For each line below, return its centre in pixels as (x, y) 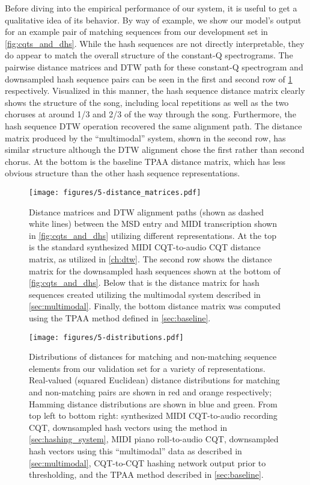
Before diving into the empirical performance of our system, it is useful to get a (151, 8)
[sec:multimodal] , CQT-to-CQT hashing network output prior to (147, 462)
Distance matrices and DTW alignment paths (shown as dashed (146, 212)
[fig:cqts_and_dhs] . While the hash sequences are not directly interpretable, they (155, 43)
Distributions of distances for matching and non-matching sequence (153, 357)
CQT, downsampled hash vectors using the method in (128, 427)
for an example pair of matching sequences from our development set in (136, 32)
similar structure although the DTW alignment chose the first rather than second (155, 150)
